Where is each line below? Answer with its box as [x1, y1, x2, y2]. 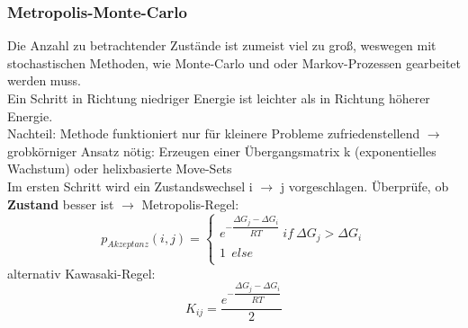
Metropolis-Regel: [141, 194, 239, 213]
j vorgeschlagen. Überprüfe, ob [280, 176, 449, 195]
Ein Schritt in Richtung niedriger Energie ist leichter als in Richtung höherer [7, 89, 430, 107]
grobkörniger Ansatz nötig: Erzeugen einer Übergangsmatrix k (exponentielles [7, 141, 436, 160]
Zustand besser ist [7, 194, 114, 213]
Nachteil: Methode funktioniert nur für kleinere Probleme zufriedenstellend [7, 124, 420, 143]
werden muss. [7, 71, 81, 90]
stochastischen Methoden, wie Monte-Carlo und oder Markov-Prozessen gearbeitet [7, 53, 461, 72]
